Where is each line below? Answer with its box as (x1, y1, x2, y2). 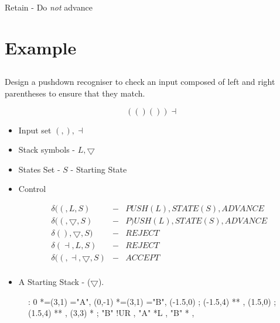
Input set (18, 123, 52, 136)
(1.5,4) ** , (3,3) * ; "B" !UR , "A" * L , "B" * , (28, 307, 194, 319)
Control (18, 183, 46, 195)
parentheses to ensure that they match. (5, 87, 145, 99)
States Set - (18, 163, 60, 175)
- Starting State (70, 163, 127, 175)
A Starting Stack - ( (18, 276, 91, 288)
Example (5, 35, 77, 59)
